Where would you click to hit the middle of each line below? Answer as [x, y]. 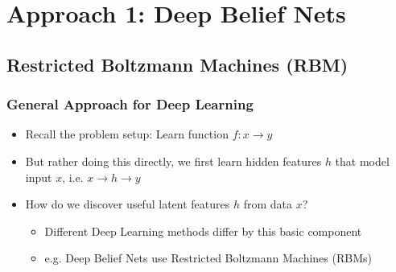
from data [268, 204]
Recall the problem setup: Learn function [127, 134]
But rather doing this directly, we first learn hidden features [173, 161]
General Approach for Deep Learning [130, 104]
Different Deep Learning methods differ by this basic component [203, 231]
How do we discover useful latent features [128, 204]
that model [362, 161]
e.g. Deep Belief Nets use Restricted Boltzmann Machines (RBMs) [208, 258]
